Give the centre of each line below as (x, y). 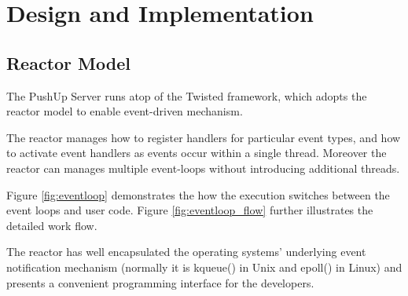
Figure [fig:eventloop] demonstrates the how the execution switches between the (198, 194)
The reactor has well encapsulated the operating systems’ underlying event (186, 252)
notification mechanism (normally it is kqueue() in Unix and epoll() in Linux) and (204, 267)
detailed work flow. (52, 225)
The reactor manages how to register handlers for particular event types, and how (204, 137)
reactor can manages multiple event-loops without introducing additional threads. (203, 168)
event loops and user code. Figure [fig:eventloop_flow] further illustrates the (190, 210)
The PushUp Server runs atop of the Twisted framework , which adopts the (187, 95)
